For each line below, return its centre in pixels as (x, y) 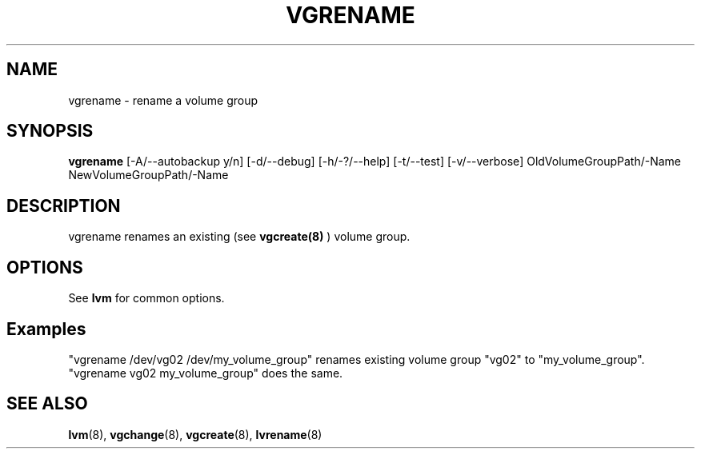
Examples (46, 329)
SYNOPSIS (50, 131)
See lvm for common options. (146, 298)
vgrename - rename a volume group (163, 100)
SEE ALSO (47, 404)
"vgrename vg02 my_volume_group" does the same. (206, 373)
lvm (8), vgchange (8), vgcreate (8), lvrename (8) (195, 434)
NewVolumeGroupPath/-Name (148, 175)
